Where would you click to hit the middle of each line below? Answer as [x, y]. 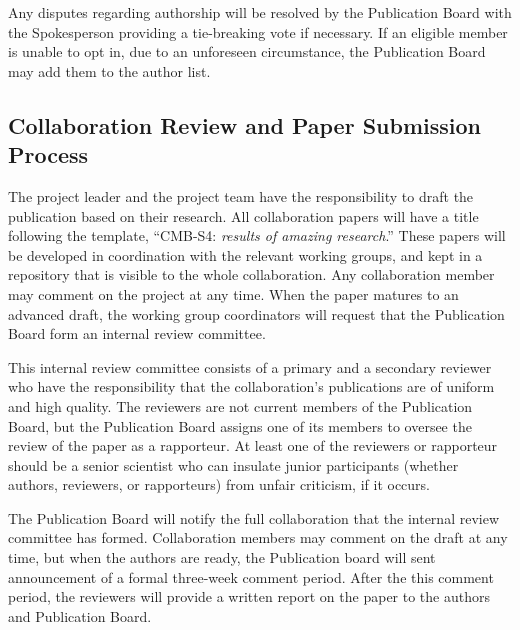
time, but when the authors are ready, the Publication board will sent [222, 557]
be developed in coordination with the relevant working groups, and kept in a [245, 254]
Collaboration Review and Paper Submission [245, 124]
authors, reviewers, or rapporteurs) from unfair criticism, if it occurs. [219, 484]
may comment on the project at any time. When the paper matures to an [233, 293]
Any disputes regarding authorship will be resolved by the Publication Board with [260, 12]
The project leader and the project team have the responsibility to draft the [241, 195]
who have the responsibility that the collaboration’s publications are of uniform [251, 386]
